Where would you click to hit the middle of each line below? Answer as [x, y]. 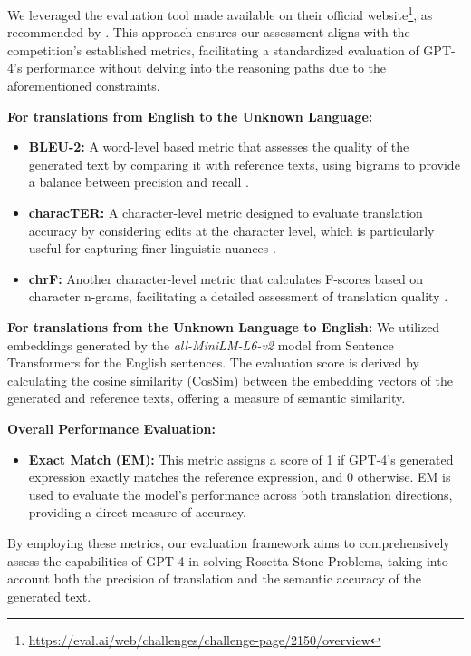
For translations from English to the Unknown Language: [190, 116]
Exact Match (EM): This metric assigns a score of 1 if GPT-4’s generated [241, 459]
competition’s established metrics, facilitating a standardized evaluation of [213, 49]
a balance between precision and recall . [139, 182]
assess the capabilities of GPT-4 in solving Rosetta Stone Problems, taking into [228, 560]
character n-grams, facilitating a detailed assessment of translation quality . [238, 296]
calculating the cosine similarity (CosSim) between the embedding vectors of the [230, 380]
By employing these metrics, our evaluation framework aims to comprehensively [229, 542]
